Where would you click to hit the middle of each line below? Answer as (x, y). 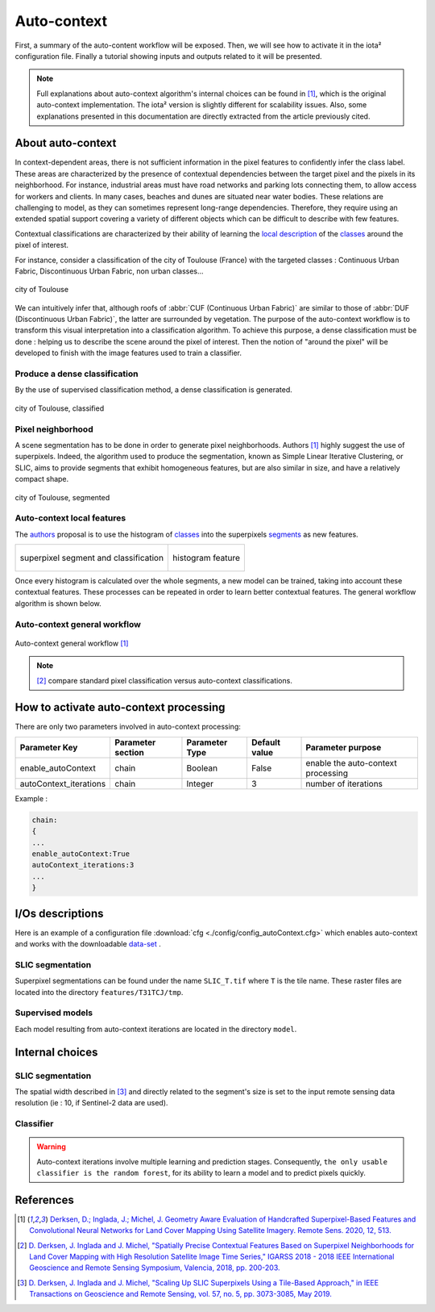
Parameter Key (49, 747)
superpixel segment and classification (92, 558)
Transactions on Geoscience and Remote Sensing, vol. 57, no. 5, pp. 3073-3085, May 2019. (180, 1294)
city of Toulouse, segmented (62, 497)
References (44, 1199)
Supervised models (54, 1013)
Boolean (202, 768)
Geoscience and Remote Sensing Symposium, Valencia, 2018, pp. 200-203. (155, 1268)
